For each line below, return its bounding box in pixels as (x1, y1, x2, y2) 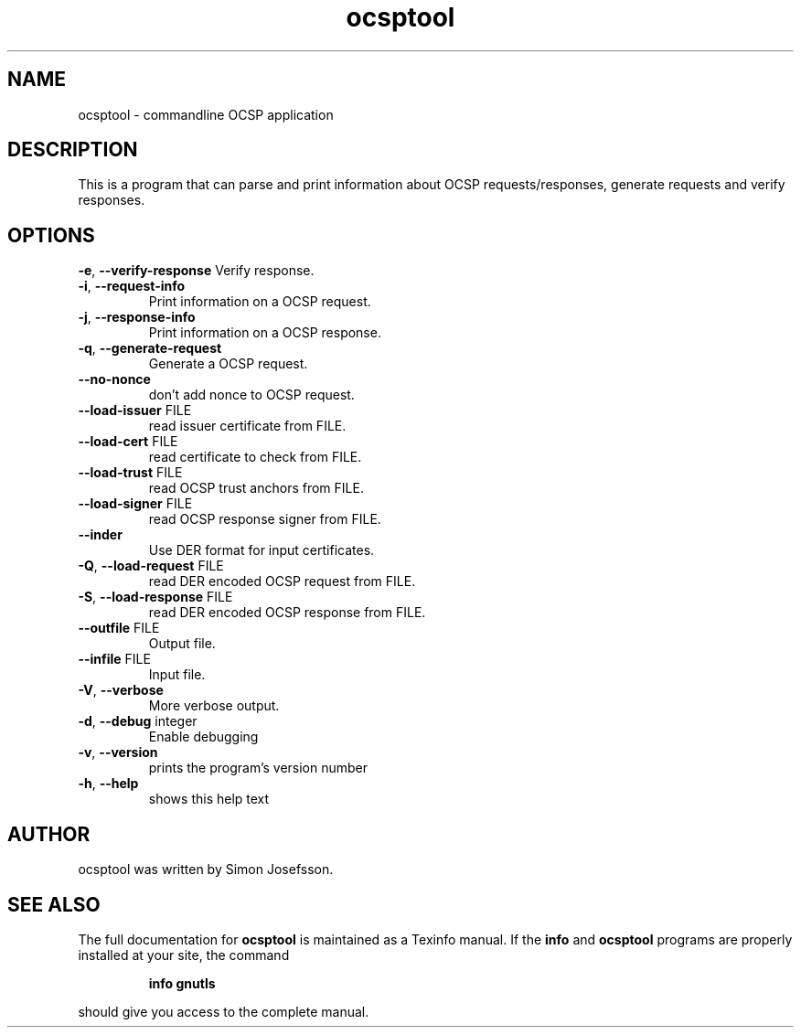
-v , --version (78, 744, 158, 761)
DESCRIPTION (7, 138, 138, 162)
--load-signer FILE (78, 496, 193, 512)
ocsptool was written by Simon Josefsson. (78, 861, 334, 878)
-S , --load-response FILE (78, 589, 233, 605)
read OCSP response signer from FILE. (148, 511, 381, 528)
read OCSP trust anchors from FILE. (148, 480, 364, 496)
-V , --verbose (78, 682, 164, 699)
